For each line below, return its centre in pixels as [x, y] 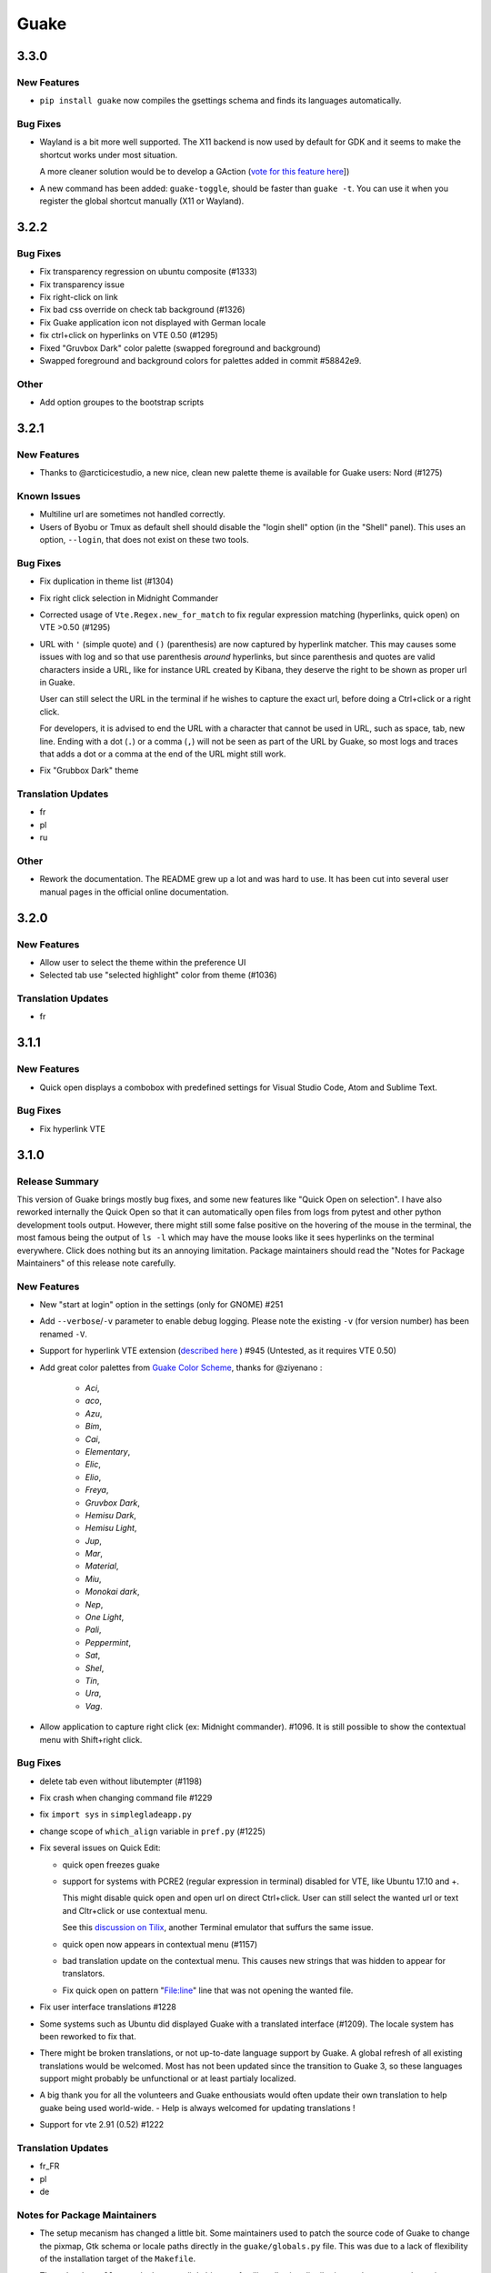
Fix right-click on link [79, 296]
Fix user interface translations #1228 [108, 2007]
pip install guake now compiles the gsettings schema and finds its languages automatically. [220, 101]
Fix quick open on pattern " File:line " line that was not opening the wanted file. [208, 1990]
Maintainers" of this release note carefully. [96, 1263]
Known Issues [49, 496]
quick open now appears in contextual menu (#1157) [160, 1944]
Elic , [93, 1465]
